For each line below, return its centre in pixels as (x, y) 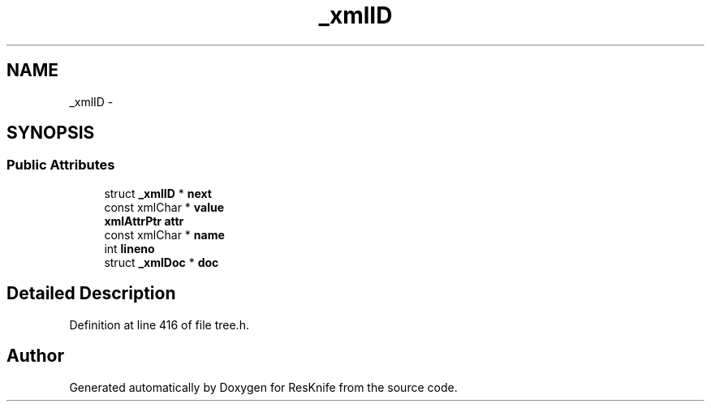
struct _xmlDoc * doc (162, 262)
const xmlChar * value (164, 207)
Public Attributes (61, 165)
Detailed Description (91, 294)
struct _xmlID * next (158, 193)
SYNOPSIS (51, 133)
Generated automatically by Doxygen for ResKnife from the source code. (263, 387)
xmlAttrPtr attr (144, 221)
